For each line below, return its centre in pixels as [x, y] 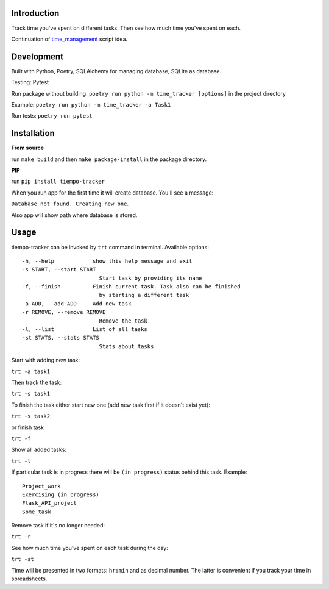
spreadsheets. [29, 579]
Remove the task [123, 321]
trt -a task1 [31, 371]
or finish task [28, 427]
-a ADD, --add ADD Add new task [77, 304]
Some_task [37, 512]
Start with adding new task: [46, 360]
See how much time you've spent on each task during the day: [90, 548]
